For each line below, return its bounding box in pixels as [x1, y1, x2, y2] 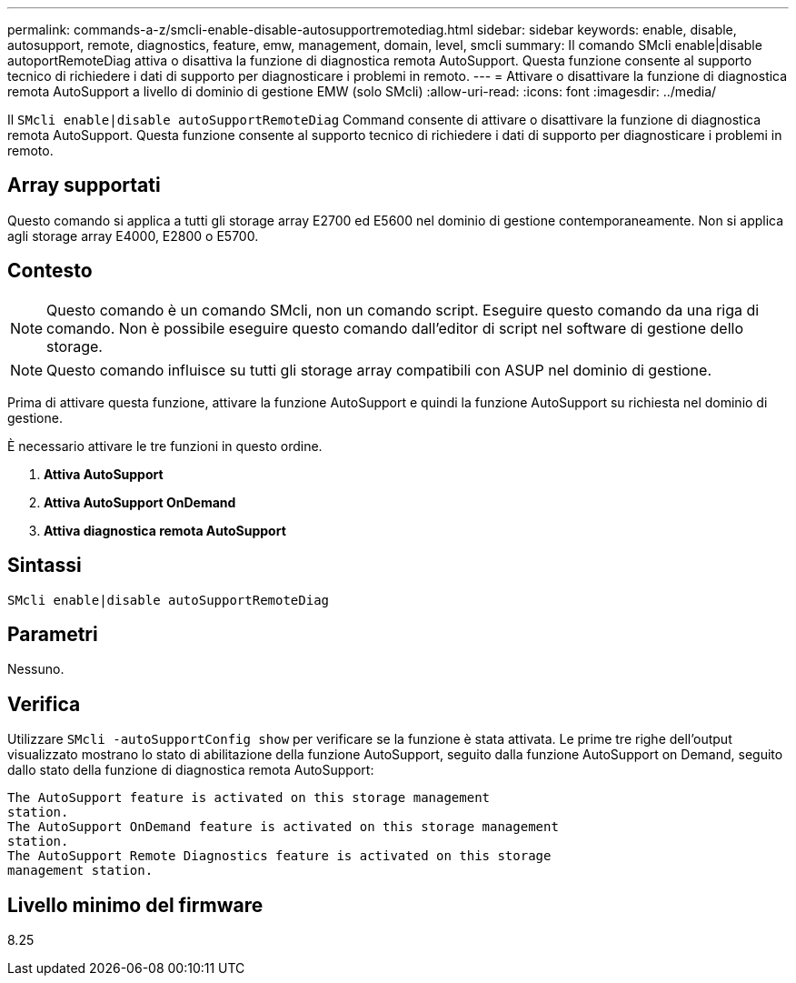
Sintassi [7, 554, 82, 577]
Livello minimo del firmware [7, 893, 264, 917]
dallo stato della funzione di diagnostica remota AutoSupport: [7, 762, 374, 778]
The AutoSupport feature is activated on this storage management [7, 790, 491, 806]
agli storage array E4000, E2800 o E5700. [7, 227, 259, 244]
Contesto [7, 259, 93, 283]
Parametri [7, 622, 98, 646]
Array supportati [7, 174, 161, 197]
